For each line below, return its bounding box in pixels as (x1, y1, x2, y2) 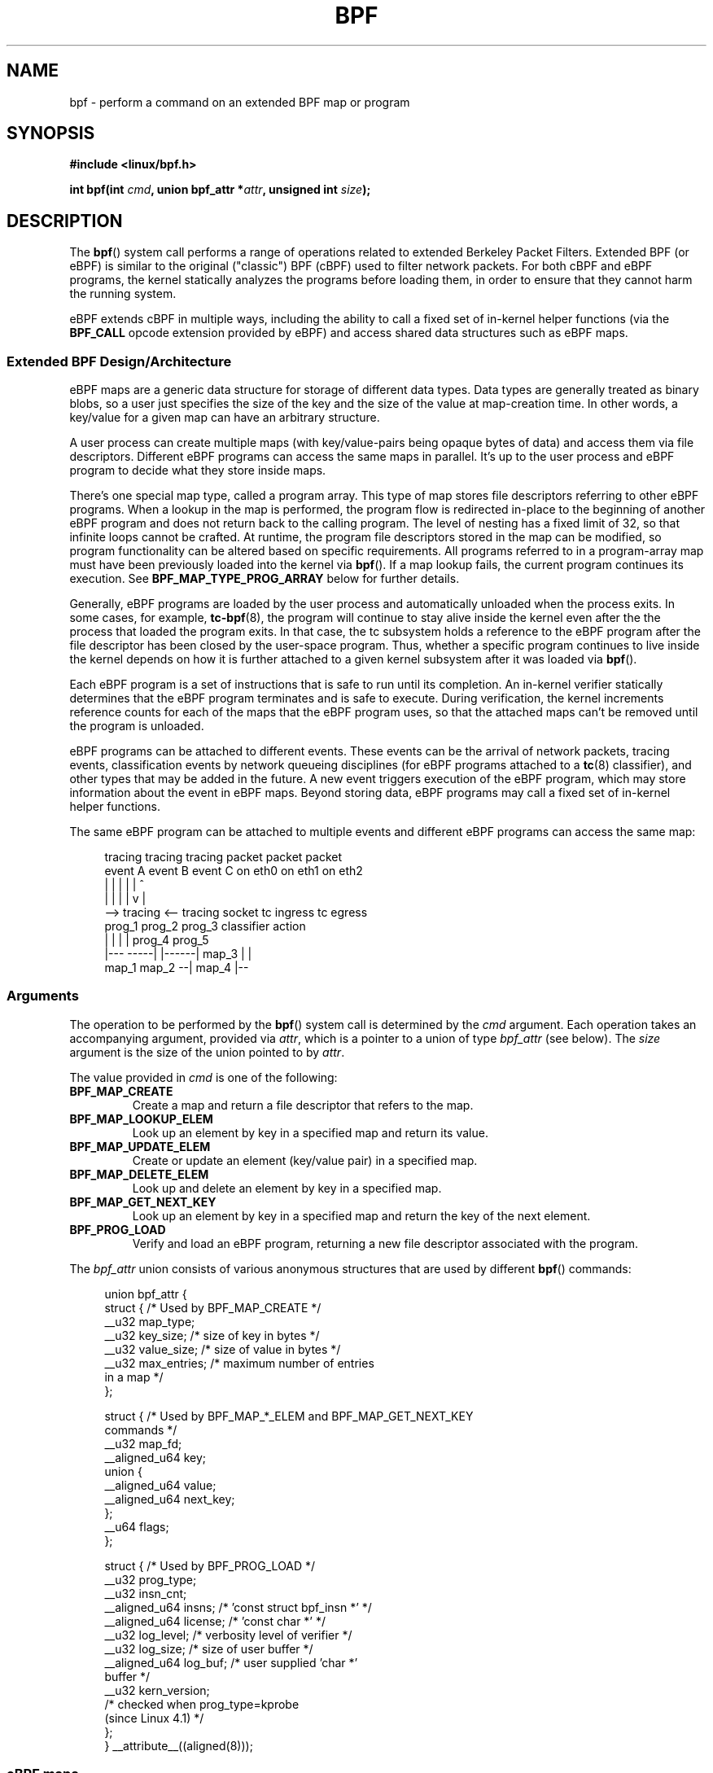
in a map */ (104, 1369, 164, 1384)
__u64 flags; (104, 1519, 169, 1534)
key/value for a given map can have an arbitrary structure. (69, 410, 380, 425)
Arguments (7, 987, 79, 1005)
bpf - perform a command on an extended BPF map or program (69, 94, 410, 109)
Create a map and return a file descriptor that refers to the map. (132, 1097, 474, 1112)
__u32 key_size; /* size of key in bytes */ (104, 1328, 320, 1342)
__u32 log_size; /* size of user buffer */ (104, 1641, 313, 1656)
